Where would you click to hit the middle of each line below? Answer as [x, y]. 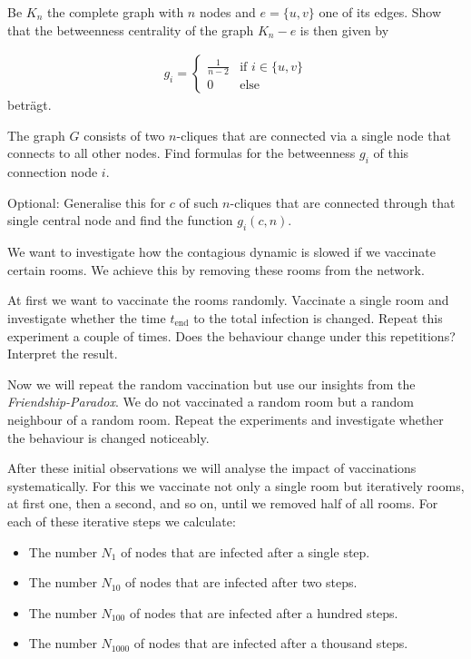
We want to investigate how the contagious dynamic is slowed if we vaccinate [221, 252]
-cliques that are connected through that [343, 202]
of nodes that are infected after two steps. [241, 582]
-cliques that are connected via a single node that [314, 135]
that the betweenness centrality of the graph [131, 30]
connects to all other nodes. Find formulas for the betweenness [182, 153]
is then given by [344, 30]
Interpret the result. [63, 354]
